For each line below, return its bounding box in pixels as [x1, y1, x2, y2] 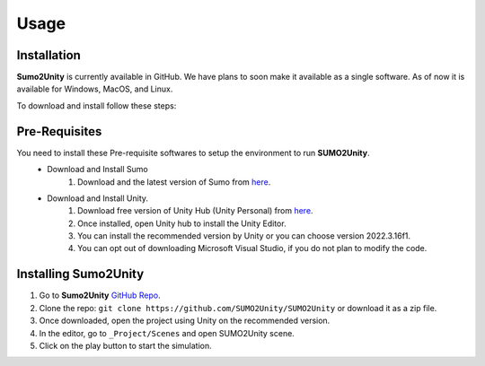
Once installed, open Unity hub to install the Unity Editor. [77, 218, 287, 229]
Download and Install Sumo [47, 164, 148, 175]
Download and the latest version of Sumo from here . [77, 176, 271, 187]
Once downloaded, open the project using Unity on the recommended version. [39, 315, 331, 327]
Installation [16, 48, 81, 63]
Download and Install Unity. [47, 193, 148, 204]
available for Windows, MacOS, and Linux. [16, 83, 173, 94]
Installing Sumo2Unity [16, 266, 145, 282]
